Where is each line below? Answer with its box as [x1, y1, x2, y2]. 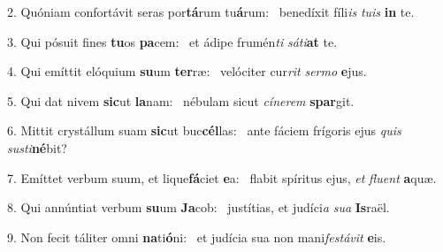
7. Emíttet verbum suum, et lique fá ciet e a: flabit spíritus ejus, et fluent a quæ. [7, 168, 437, 187]
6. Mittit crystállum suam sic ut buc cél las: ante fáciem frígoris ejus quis [7, 121, 401, 140]
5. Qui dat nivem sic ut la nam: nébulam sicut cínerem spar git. [7, 91, 355, 110]
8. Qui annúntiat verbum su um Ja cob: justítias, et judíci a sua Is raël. [7, 198, 390, 217]
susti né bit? [7, 138, 67, 157]
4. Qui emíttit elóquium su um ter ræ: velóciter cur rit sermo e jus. [7, 62, 367, 80]
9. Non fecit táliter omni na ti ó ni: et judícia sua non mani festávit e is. [7, 227, 386, 246]
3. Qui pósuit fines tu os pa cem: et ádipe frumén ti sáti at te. [7, 32, 338, 50]
